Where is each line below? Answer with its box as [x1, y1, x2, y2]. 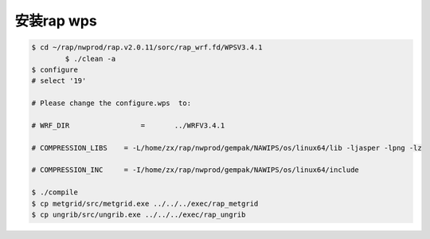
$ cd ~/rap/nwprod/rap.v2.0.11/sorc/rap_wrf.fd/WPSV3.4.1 [31, 43, 263, 52]
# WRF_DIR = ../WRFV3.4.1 [31, 120, 225, 130]
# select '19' [31, 76, 87, 85]
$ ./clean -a [64, 54, 116, 63]
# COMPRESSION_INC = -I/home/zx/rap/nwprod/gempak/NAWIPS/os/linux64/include [31, 166, 360, 174]
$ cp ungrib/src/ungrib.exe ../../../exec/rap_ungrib [31, 210, 246, 219]
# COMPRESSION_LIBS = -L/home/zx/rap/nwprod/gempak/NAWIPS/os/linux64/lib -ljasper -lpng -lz [31, 143, 422, 152]
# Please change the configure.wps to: [31, 99, 191, 108]
